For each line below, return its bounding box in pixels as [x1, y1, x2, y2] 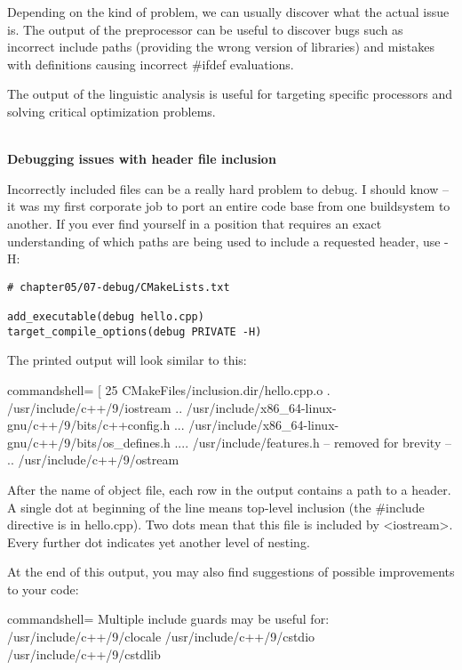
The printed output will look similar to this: [7, 351, 247, 369]
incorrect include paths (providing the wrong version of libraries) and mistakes [7, 37, 434, 56]
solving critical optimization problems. [7, 101, 216, 120]
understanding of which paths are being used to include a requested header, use [7, 231, 441, 250]
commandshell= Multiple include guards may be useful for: [7, 609, 330, 628]
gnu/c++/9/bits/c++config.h [7, 416, 171, 434]
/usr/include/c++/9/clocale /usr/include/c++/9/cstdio [7, 627, 315, 646]
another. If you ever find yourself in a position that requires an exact [7, 214, 382, 232]
